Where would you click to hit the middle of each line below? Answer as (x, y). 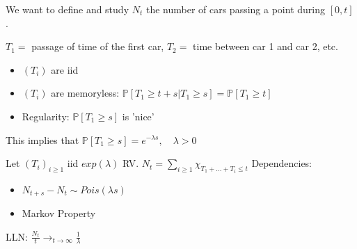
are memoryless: (85, 93)
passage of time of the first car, (98, 46)
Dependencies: (281, 163)
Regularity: (46, 116)
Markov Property (59, 213)
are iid (65, 69)
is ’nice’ (138, 116)
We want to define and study (68, 9)
